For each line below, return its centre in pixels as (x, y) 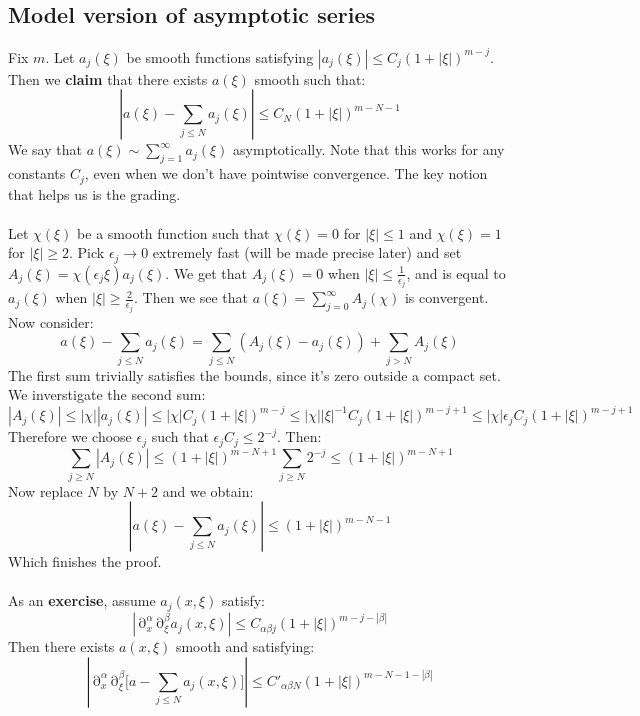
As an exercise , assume (82, 600)
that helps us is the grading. (94, 193)
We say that (45, 149)
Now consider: (51, 321)
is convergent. (446, 297)
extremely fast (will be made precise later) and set (307, 252)
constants (37, 173)
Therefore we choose (70, 436)
